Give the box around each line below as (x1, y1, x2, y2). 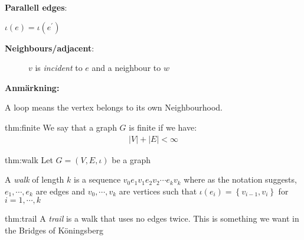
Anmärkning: (5, 81, 60, 93)
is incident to (35, 61, 83, 74)
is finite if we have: (129, 121, 197, 133)
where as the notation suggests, (184, 173, 297, 186)
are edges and (35, 184, 85, 197)
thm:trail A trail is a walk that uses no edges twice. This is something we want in (5, 212, 299, 225)
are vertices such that (119, 184, 197, 197)
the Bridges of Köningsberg (5, 223, 103, 236)
